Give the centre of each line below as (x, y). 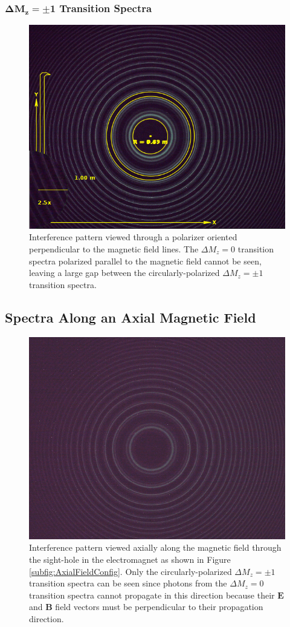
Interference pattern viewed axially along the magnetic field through (155, 547)
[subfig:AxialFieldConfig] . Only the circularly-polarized (130, 571)
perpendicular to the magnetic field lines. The (114, 249)
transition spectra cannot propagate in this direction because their (152, 595)
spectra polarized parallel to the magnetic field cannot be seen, (145, 261)
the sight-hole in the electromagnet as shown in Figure (130, 559)
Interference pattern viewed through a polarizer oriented (133, 237)
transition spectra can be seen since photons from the (128, 583)
